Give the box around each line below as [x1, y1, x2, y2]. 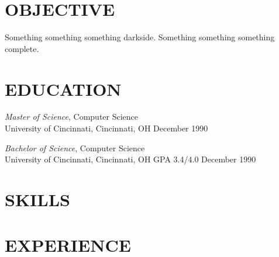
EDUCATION [5, 77, 122, 100]
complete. [5, 42, 39, 54]
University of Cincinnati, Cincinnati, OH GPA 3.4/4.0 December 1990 [5, 153, 256, 165]
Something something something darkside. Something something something [5, 31, 275, 43]
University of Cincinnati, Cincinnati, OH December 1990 [5, 122, 208, 134]
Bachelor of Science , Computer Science [5, 141, 145, 154]
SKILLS [5, 187, 70, 211]
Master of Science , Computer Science [5, 110, 139, 123]
